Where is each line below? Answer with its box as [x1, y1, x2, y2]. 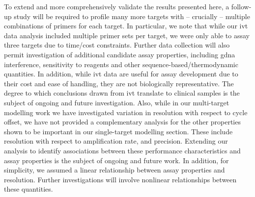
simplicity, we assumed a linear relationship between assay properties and [4, 165, 225, 175]
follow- [231, 1, 252, 11]
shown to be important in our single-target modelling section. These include [4, 126, 233, 136]
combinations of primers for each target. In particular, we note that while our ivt [4, 21, 248, 31]
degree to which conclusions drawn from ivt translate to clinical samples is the [4, 88, 240, 98]
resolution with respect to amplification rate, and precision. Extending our [4, 136, 228, 146]
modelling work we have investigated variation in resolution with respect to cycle [4, 107, 248, 117]
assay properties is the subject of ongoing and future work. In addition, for [4, 155, 229, 165]
